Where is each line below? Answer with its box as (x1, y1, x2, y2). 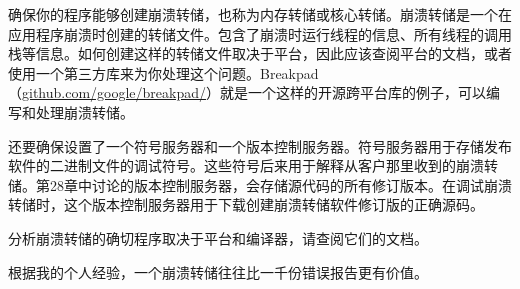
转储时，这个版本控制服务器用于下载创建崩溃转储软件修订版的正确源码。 (8, 194, 484, 215)
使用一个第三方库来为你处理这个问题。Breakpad (8, 62, 319, 83)
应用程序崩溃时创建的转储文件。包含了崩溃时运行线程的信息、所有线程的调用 (8, 23, 512, 44)
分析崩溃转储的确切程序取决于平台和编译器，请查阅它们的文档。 (8, 227, 428, 248)
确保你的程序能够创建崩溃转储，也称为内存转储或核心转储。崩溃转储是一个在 (8, 4, 512, 24)
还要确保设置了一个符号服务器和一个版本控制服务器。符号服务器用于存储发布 (8, 135, 512, 156)
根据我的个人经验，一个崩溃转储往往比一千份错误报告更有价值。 (8, 261, 428, 282)
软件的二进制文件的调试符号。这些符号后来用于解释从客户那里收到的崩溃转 (8, 155, 498, 176)
